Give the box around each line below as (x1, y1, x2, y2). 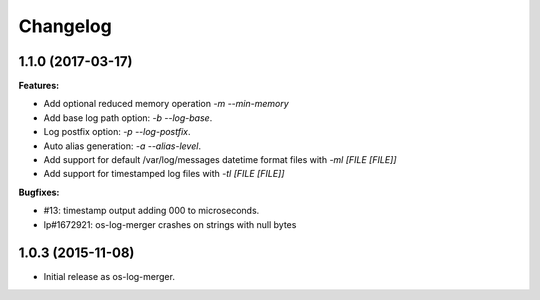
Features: (18, 80, 60, 92)
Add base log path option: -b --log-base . (43, 111, 213, 124)
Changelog (18, 15, 112, 37)
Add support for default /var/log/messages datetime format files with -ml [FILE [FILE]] (43, 154, 397, 166)
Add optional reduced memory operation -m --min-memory (43, 98, 289, 110)
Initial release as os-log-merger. (43, 271, 175, 283)
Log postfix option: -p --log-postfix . (43, 126, 191, 138)
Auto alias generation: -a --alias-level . (43, 140, 202, 152)
